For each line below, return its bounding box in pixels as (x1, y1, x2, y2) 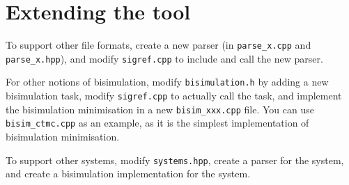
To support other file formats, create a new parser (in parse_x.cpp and (6, 38, 311, 52)
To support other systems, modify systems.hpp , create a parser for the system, (6, 152, 344, 167)
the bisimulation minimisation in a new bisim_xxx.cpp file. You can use (6, 102, 314, 116)
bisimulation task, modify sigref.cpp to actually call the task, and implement (6, 88, 342, 103)
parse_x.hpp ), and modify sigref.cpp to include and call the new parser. (6, 51, 323, 65)
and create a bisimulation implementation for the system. (6, 166, 251, 181)
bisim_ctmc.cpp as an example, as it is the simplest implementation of (6, 115, 309, 130)
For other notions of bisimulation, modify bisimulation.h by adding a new (6, 74, 329, 89)
